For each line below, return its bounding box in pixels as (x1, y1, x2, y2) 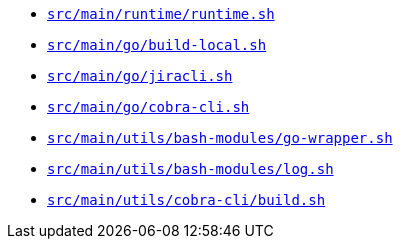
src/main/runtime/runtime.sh (47, 6, 275, 22)
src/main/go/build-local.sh (47, 37, 267, 53)
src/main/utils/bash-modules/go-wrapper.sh (47, 130, 393, 146)
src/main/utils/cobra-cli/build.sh (47, 192, 326, 208)
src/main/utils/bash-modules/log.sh (47, 161, 334, 177)
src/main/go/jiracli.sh (47, 68, 233, 84)
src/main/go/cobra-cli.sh (47, 99, 250, 115)
